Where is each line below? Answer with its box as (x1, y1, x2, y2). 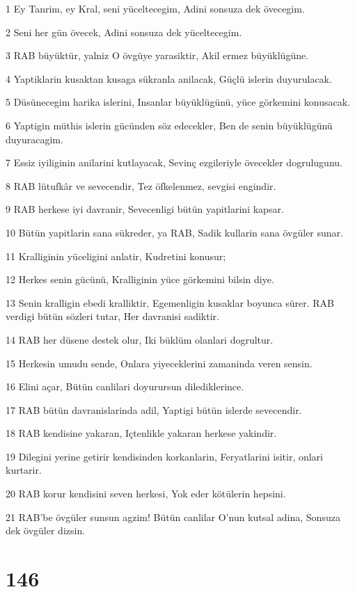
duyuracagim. (6, 131, 63, 146)
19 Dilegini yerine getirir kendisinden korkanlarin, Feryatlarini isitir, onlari (6, 449, 323, 463)
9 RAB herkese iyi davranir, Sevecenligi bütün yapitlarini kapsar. (6, 202, 284, 216)
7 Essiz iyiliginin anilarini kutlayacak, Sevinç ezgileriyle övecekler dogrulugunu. (6, 155, 342, 170)
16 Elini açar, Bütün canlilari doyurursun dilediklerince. (6, 379, 244, 394)
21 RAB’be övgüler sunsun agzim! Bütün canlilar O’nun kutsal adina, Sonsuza (6, 509, 340, 524)
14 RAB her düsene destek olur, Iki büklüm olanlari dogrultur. (6, 332, 274, 346)
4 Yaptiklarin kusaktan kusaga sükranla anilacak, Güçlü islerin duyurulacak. (6, 71, 332, 86)
